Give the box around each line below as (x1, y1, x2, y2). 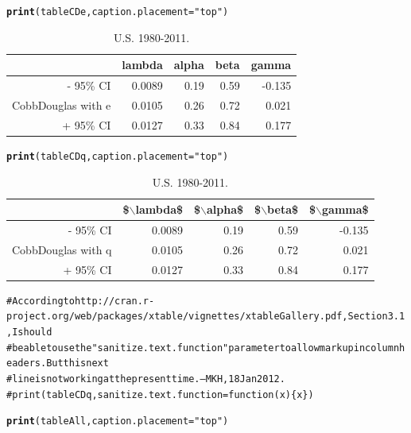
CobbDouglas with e (12, 96, 111, 113)
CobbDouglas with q (12, 241, 112, 257)
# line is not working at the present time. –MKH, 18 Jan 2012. (6, 373, 285, 385)
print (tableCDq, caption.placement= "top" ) (6, 150, 229, 162)
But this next (46, 358, 109, 369)
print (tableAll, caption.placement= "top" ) (6, 416, 229, 427)
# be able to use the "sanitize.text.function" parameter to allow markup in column (6, 342, 400, 354)
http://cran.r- (74, 295, 155, 307)
